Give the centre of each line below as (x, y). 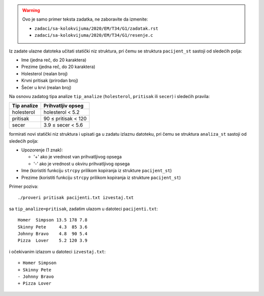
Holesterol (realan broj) (44, 74)
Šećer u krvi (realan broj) (46, 87)
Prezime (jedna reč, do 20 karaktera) (58, 67)
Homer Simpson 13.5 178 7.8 (53, 220)
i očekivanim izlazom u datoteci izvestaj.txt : (57, 251)
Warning (31, 10)
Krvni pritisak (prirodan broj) (50, 80)
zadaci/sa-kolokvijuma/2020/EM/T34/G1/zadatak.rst (96, 28)
